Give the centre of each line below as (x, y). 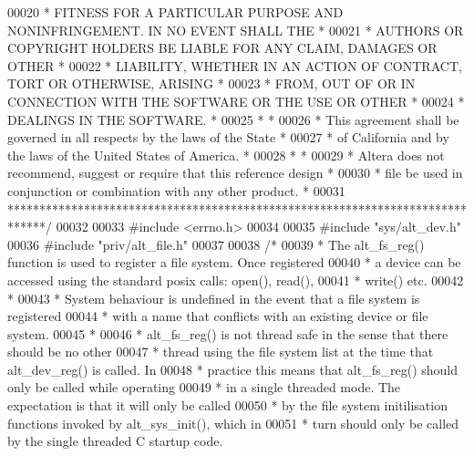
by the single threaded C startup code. (115, 441)
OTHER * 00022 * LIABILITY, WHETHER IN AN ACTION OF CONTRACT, (235, 65)
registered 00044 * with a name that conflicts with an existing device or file (218, 316)
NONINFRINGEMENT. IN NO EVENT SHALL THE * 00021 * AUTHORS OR (236, 30)
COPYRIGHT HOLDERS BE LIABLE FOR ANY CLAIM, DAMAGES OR (222, 48)
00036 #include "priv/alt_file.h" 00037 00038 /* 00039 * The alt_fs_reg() (216, 244)
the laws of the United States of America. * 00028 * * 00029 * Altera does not (226, 155)
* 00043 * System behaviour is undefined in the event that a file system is (214, 298)
